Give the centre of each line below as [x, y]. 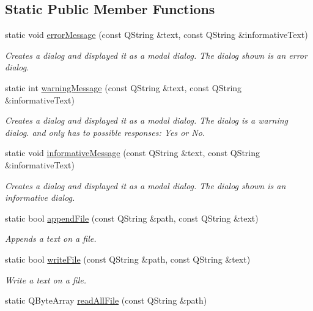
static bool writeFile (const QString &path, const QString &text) [128, 259]
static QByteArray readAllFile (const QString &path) [106, 300]
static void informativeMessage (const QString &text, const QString [133, 153]
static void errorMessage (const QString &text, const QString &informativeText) [156, 35]
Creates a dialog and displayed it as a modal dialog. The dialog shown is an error [156, 55]
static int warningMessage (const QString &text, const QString [123, 87]
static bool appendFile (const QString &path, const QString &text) [132, 218]
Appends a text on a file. [51, 238]
